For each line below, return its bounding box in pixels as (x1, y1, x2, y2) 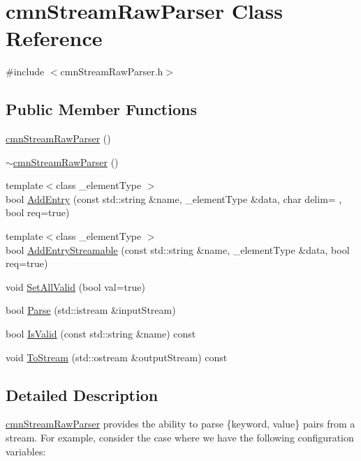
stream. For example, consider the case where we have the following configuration (6, 430, 354, 445)
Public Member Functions (6, 98, 197, 120)
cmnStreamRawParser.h (60, 64, 163, 79)
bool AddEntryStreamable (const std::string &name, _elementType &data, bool (6, 242, 350, 257)
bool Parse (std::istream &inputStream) (6, 303, 176, 317)
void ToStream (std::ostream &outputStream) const (6, 349, 228, 364)
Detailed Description (6, 384, 159, 405)
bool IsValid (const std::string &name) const (6, 326, 196, 341)
